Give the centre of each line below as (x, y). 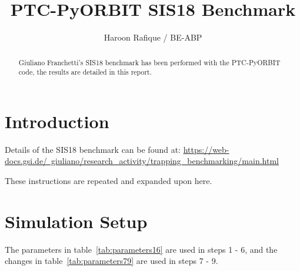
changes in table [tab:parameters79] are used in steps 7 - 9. (111, 261)
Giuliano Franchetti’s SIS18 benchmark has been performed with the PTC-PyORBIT (149, 62)
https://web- (206, 149)
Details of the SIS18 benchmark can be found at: (93, 149)
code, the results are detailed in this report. (85, 72)
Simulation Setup (76, 221)
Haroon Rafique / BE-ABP (153, 37)
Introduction (57, 121)
